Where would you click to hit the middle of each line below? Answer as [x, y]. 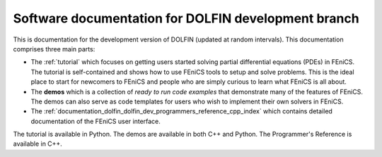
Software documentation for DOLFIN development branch [186, 18]
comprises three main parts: [54, 49]
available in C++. [38, 144]
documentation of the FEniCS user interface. [95, 121]
